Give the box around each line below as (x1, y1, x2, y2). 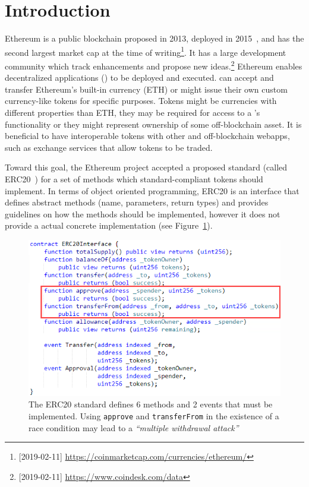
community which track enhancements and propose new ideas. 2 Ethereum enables (5, 58, 302, 72)
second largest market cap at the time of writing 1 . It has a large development (5, 44, 286, 58)
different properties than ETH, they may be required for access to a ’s (5, 106, 260, 118)
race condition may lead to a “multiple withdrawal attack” (29, 421, 239, 434)
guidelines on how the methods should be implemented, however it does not (5, 207, 280, 220)
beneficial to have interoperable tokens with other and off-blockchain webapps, (5, 129, 290, 142)
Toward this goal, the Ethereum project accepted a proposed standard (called (5, 161, 288, 173)
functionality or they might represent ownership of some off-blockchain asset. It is (5, 118, 302, 130)
